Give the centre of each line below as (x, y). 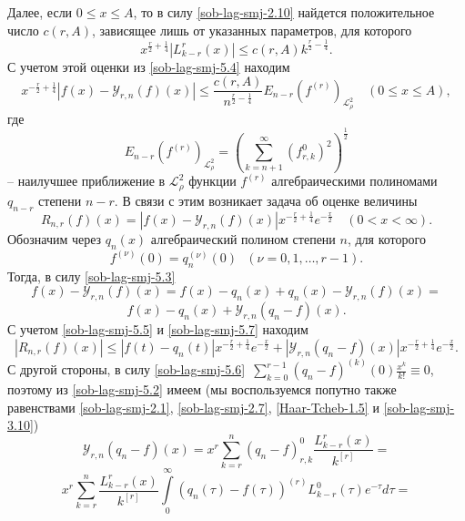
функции (212, 181)
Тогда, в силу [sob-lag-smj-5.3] (91, 276)
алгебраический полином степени (243, 238)
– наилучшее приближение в (86, 181)
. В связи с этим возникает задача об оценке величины (266, 200)
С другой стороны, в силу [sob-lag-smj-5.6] (126, 369)
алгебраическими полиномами (354, 181)
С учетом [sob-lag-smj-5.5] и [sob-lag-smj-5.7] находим (158, 329)
